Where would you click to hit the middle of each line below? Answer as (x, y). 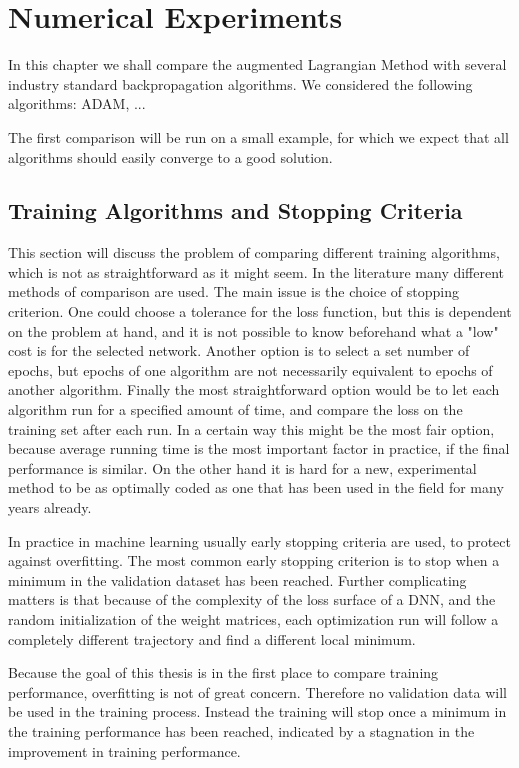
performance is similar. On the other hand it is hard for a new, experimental (242, 467)
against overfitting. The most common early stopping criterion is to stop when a (254, 560)
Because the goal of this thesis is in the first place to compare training (223, 672)
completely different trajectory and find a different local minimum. (212, 638)
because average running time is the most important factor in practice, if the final (259, 448)
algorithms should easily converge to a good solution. (170, 156)
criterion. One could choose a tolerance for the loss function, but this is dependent (260, 311)
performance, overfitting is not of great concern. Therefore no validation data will (257, 691)
